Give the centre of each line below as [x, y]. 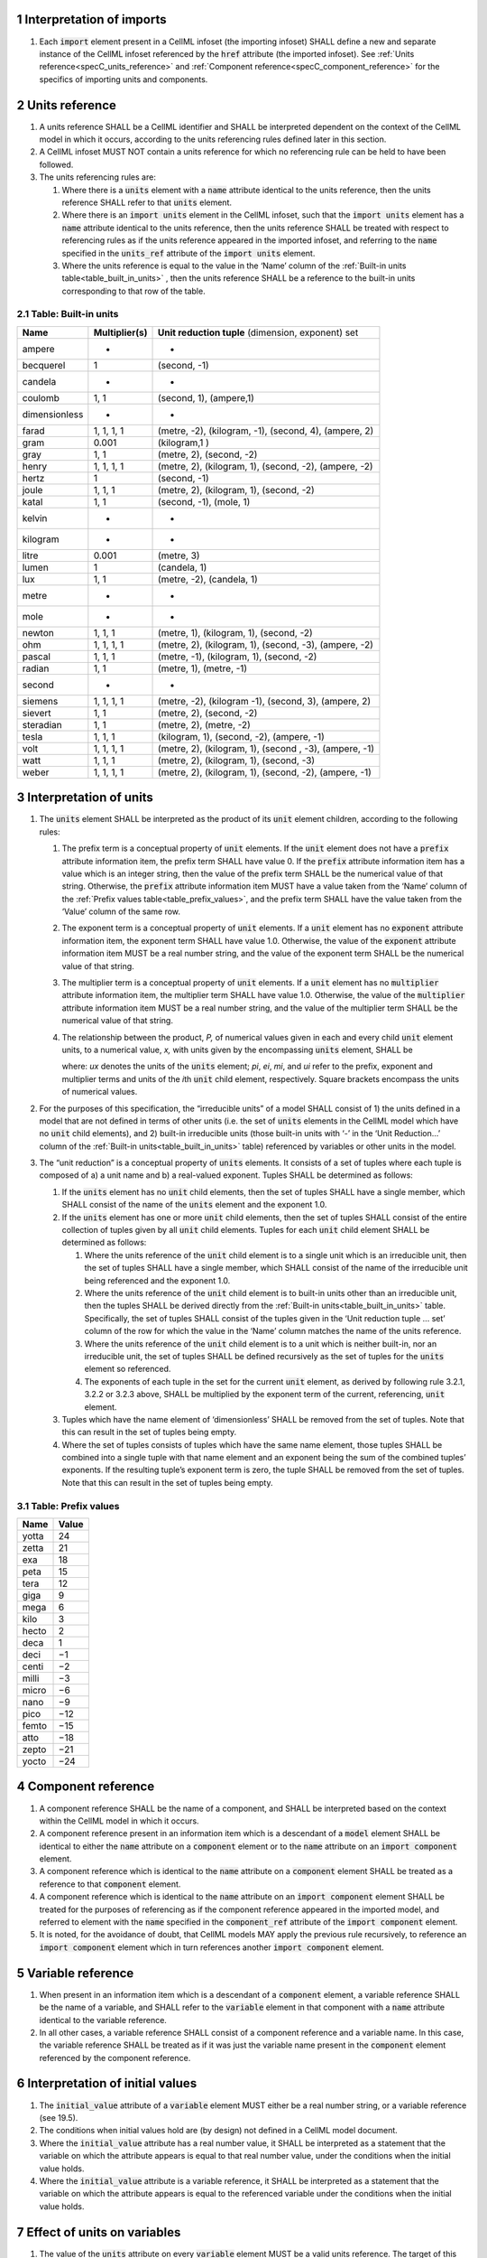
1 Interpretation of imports [92, 19]
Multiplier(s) [120, 332]
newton [38, 632]
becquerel [44, 365]
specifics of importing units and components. [124, 79]
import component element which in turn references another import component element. [211, 1947]
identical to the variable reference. [103, 2020]
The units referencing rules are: [98, 177]
